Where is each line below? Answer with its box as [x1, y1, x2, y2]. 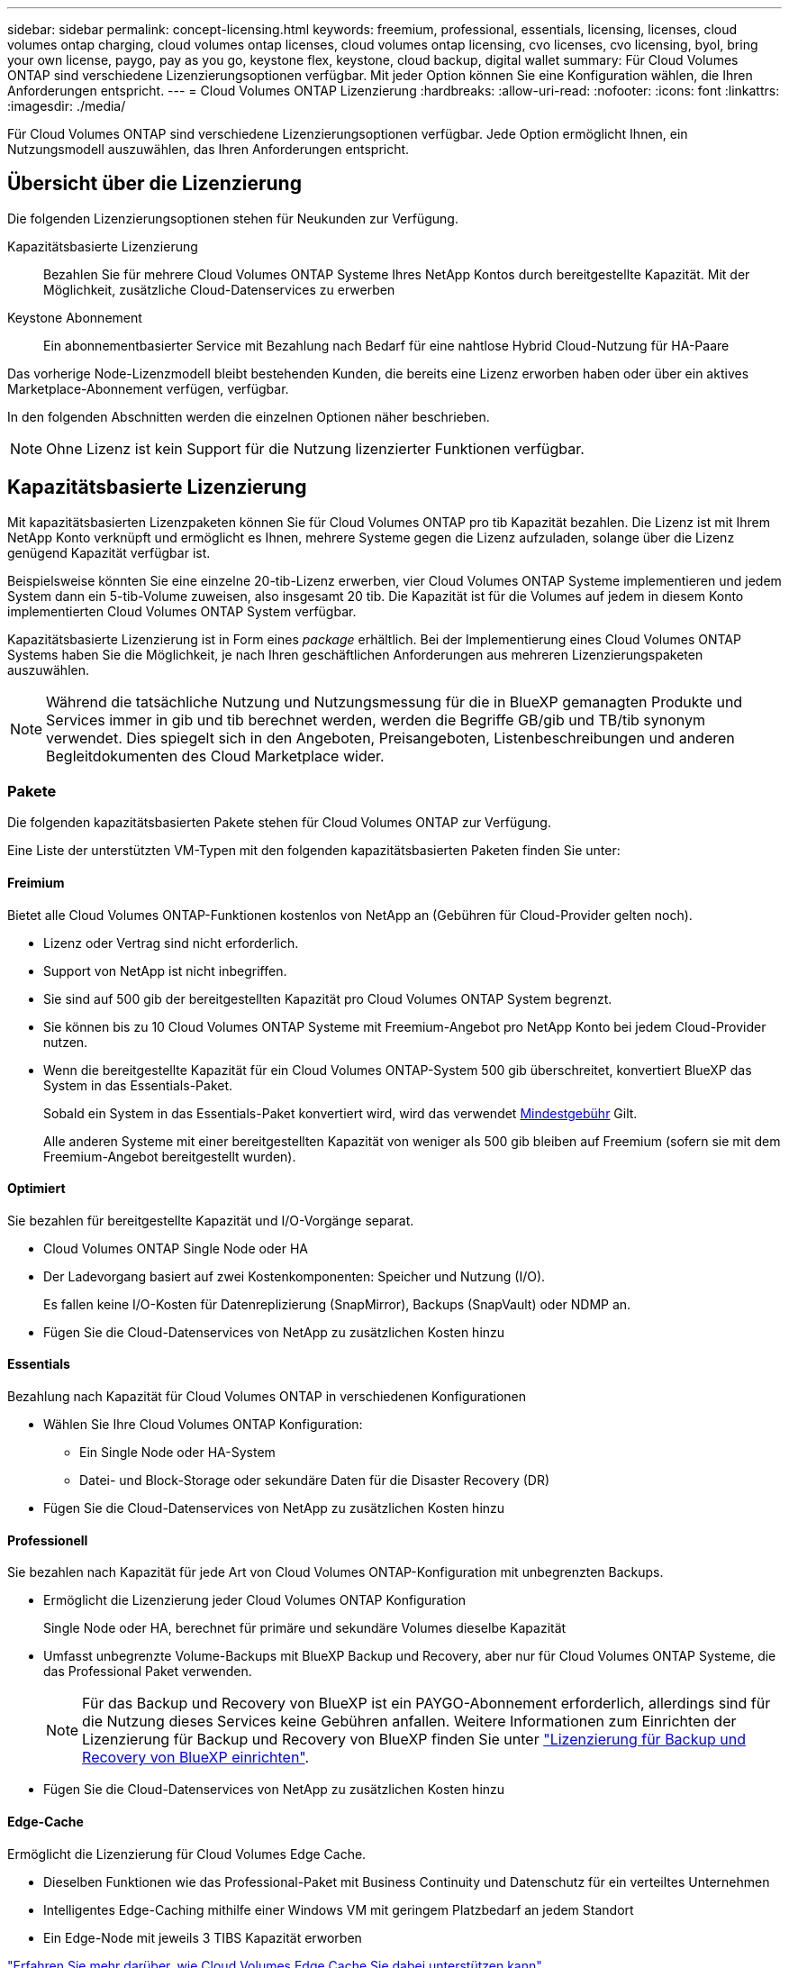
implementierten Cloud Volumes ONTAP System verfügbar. [7, 603, 357, 619]
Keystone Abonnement [7, 309, 142, 325]
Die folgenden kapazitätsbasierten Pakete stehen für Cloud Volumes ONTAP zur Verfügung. [7, 815, 551, 831]
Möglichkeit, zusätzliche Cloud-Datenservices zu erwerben [43, 281, 395, 297]
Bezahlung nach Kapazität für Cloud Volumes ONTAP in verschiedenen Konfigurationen [7, 1389, 527, 1405]
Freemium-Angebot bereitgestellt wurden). [43, 1148, 296, 1164]
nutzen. [43, 1034, 88, 1050]
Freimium [7, 875, 65, 891]
